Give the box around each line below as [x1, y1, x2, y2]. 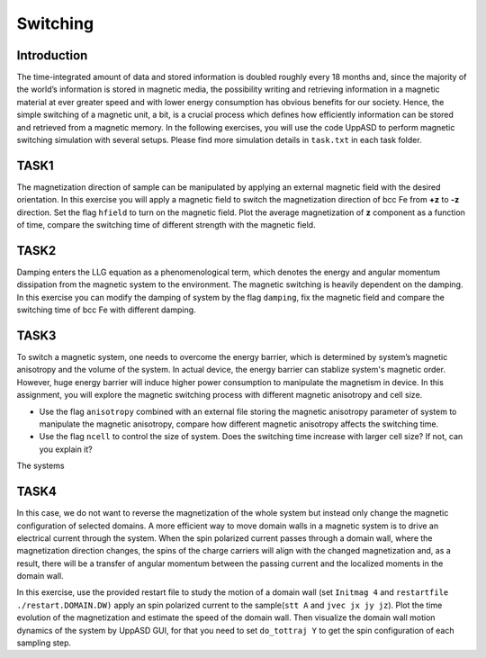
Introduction [16, 48, 88, 63]
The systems [16, 460, 65, 472]
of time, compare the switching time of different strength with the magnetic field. [16, 220, 316, 230]
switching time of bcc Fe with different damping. [16, 304, 197, 315]
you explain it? [39, 444, 94, 455]
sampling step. [16, 637, 72, 648]
